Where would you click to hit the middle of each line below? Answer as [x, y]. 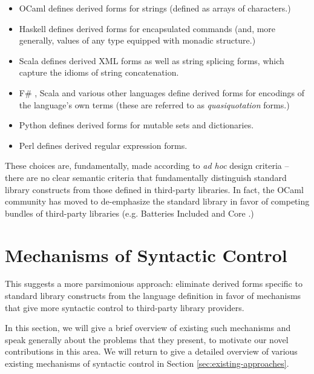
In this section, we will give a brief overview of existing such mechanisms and [148, 328]
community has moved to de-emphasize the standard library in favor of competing [157, 201]
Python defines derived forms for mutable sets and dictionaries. [136, 125]
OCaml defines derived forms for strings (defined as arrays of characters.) [155, 8]
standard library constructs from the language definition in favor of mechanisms [153, 296]
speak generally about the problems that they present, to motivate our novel [147, 339]
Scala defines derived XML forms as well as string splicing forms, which [152, 60]
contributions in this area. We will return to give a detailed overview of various [151, 351]
